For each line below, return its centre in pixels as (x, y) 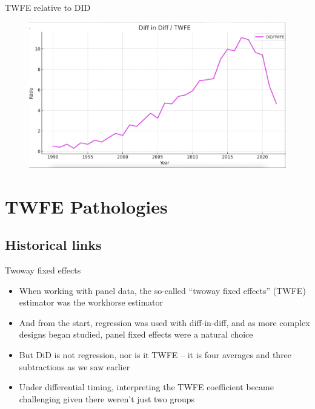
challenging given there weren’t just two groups (107, 398)
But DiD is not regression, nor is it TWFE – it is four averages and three (155, 354)
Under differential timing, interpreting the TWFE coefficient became (146, 387)
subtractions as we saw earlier (75, 366)
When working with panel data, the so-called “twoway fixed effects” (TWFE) (162, 290)
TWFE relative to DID (48, 7)
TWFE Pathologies (86, 206)
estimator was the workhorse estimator (91, 302)
